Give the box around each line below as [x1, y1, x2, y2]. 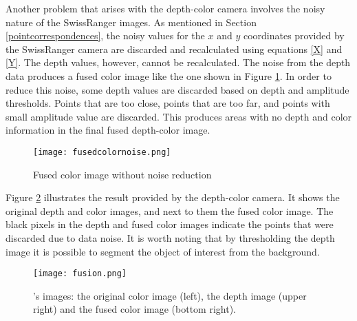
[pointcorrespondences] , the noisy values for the [6, 28, 205, 43]
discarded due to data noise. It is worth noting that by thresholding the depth [6, 230, 335, 245]
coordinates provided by [243, 28, 345, 43]
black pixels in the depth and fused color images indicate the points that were [6, 217, 334, 231]
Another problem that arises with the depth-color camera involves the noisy [6, 1, 325, 15]
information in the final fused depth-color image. [6, 123, 210, 137]
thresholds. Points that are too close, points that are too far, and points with [6, 96, 330, 110]
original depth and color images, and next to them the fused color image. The [6, 203, 334, 218]
